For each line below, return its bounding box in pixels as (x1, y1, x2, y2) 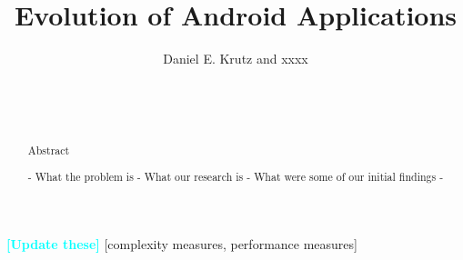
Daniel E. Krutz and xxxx (163, 49, 308, 68)
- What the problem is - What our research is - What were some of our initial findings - (27, 168, 444, 184)
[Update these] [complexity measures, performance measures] (6, 234, 357, 253)
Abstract (27, 143, 70, 158)
